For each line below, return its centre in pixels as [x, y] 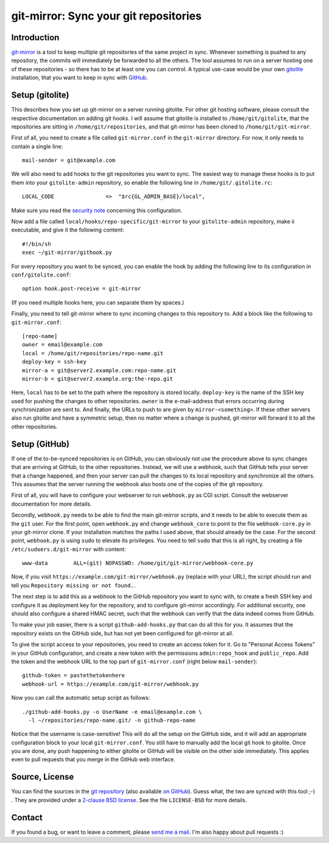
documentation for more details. [51, 504]
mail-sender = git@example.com [69, 160]
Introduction [35, 37]
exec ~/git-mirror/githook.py [67, 252]
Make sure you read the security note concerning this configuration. [97, 210]
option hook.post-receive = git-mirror [82, 289]
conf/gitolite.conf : [41, 275]
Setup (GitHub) [41, 444]
